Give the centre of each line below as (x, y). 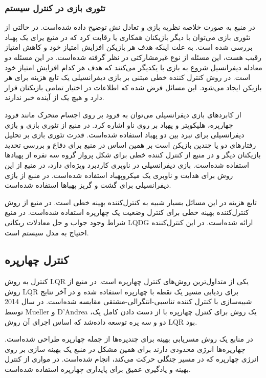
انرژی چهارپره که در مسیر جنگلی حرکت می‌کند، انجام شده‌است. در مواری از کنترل (132, 359)
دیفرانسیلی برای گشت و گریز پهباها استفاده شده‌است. (88, 185)
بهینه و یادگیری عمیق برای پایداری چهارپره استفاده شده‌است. (98, 369)
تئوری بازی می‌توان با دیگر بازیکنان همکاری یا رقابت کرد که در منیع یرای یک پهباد (128, 37)
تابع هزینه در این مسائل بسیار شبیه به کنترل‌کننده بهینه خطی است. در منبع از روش (131, 202)
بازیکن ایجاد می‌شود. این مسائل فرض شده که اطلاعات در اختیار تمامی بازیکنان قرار (133, 87)
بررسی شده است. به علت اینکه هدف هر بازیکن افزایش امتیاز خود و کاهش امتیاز (129, 47)
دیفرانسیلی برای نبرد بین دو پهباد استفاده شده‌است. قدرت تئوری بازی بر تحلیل (125, 135)
